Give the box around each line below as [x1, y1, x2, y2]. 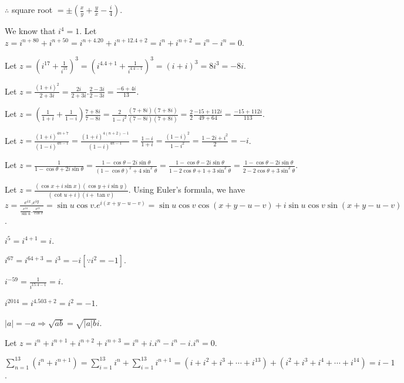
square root [11, 4, 53, 15]
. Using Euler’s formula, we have [128, 183, 245, 196]
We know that [5, 25, 56, 36]
